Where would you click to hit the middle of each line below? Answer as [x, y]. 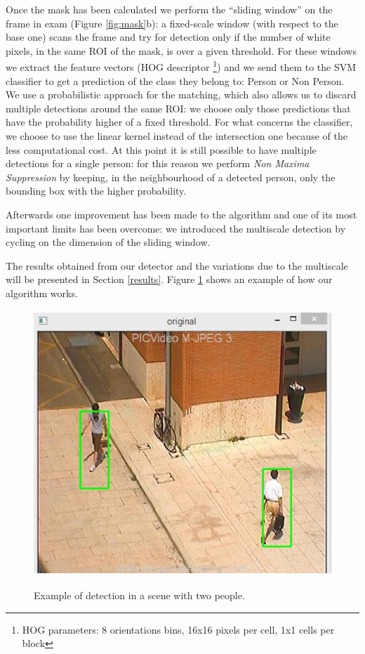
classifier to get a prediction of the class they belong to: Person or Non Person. [175, 80]
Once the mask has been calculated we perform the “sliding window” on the [169, 9]
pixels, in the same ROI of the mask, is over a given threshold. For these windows [181, 50]
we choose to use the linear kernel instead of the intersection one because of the [177, 136]
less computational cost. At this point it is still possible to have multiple [161, 149]
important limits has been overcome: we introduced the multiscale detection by [176, 228]
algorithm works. [42, 293]
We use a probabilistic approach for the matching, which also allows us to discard [181, 94]
